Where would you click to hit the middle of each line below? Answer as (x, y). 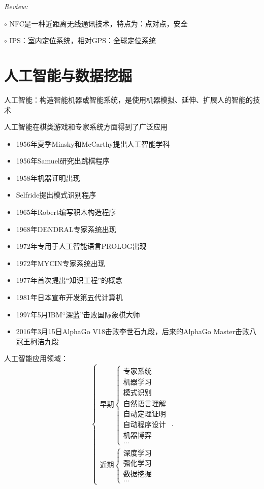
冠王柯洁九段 (37, 341)
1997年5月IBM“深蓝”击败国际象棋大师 (78, 314)
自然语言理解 (144, 404)
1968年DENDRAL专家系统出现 (66, 229)
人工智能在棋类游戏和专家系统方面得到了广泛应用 (86, 127)
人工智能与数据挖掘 (68, 75)
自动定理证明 (144, 414)
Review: (16, 6)
